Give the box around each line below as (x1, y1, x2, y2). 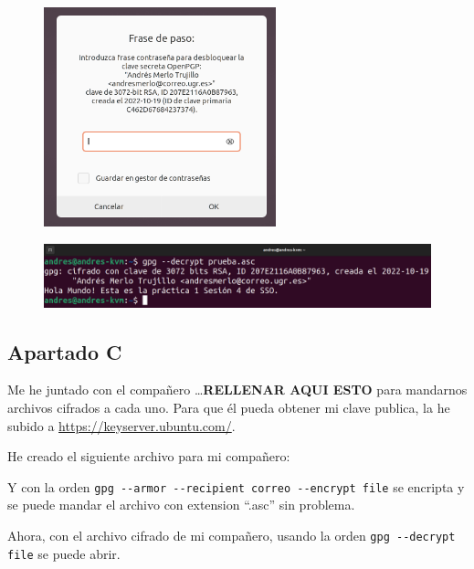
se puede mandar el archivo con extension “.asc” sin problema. (7, 495, 355, 514)
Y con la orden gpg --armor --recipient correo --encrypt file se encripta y (7, 477, 465, 496)
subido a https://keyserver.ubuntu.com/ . (7, 416, 236, 435)
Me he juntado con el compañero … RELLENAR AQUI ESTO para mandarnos (7, 380, 468, 399)
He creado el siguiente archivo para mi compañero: (7, 447, 290, 466)
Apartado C (7, 337, 122, 365)
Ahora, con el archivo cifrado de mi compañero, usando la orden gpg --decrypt (7, 526, 456, 545)
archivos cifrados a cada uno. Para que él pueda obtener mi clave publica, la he (7, 397, 450, 416)
